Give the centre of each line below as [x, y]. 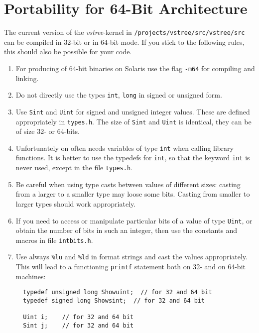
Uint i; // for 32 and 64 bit [78, 317]
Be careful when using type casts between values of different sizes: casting [128, 184]
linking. [27, 78]
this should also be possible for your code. [68, 52]
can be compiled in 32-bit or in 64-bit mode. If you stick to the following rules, [124, 42]
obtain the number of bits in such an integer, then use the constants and [126, 230]
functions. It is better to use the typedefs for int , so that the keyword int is [133, 158]
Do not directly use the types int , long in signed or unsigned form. [119, 95]
